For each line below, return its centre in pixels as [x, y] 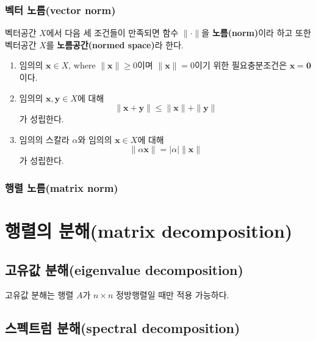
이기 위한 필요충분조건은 [241, 65]
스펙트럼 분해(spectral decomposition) [123, 328]
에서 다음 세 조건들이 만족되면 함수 [112, 33]
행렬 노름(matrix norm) [62, 187]
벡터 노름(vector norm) [60, 9]
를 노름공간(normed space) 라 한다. [115, 44]
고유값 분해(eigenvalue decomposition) [124, 269]
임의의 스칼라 [44, 139]
